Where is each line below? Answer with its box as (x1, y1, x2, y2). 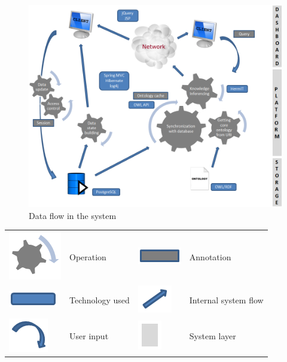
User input (69, 330, 109, 342)
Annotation (189, 250, 231, 263)
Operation (69, 250, 106, 263)
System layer (189, 330, 236, 342)
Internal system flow (189, 293, 264, 306)
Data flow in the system (29, 209, 117, 221)
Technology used (69, 293, 130, 306)
